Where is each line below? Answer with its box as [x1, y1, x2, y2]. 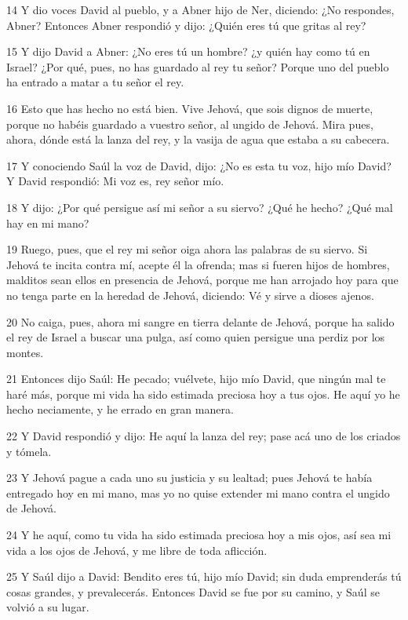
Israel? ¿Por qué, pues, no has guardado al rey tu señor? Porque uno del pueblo [6, 58, 389, 75]
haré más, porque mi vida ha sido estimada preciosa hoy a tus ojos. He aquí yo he [6, 385, 400, 402]
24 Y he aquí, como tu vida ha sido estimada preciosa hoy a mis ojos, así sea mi [6, 527, 392, 543]
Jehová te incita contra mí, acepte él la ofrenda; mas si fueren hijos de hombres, [6, 256, 390, 272]
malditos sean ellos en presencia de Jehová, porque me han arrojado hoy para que [6, 272, 399, 288]
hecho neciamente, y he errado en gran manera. [6, 401, 234, 418]
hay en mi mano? [6, 214, 89, 231]
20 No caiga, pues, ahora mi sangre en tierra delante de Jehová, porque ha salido [6, 313, 395, 330]
